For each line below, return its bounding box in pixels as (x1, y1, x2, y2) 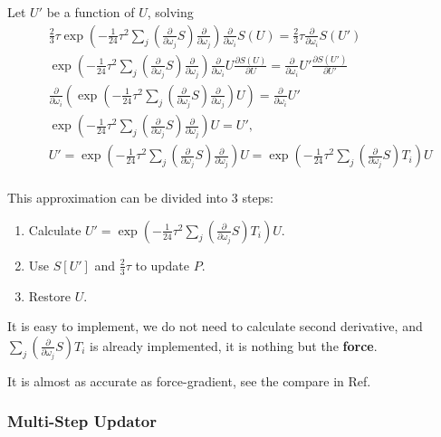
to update (135, 255, 189, 274)
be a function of (46, 3, 135, 21)
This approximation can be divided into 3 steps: (7, 188, 273, 207)
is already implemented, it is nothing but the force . (90, 336, 378, 355)
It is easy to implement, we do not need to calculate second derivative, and (7, 317, 423, 336)
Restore (28, 286, 71, 305)
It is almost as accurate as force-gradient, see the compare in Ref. (7, 371, 371, 390)
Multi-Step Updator (7, 410, 157, 432)
